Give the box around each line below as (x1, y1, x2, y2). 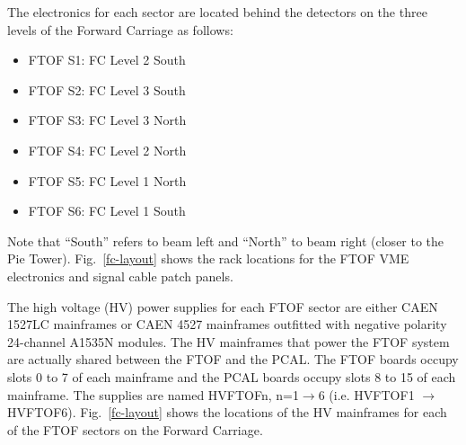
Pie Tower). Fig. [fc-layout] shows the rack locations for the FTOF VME (7, 249, 409, 268)
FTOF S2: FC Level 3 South (28, 80, 186, 99)
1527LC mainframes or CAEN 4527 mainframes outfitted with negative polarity (7, 315, 447, 334)
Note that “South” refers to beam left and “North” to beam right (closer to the (7, 231, 444, 250)
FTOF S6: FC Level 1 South (28, 201, 186, 220)
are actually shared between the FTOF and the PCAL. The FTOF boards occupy (7, 350, 459, 369)
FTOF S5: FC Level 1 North (28, 171, 187, 190)
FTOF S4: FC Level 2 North (28, 140, 187, 159)
